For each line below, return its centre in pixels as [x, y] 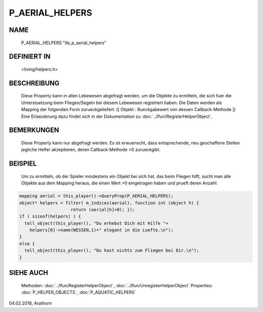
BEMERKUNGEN [34, 130]
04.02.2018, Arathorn [30, 303]
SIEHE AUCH [28, 273]
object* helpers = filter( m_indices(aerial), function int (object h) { [109, 203]
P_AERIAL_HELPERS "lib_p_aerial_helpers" [64, 43]
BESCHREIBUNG [34, 83]
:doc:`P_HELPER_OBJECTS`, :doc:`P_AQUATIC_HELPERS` [79, 293]
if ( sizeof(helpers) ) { [50, 216]
